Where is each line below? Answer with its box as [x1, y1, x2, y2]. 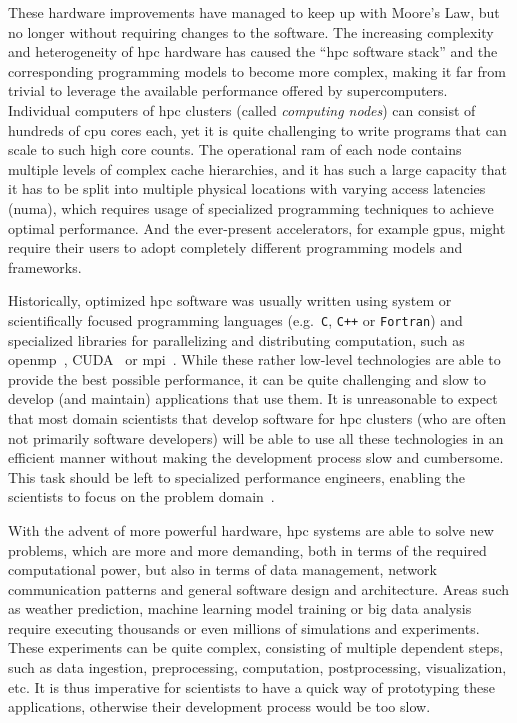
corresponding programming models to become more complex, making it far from [8, 60, 506, 81]
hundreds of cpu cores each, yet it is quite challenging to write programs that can [8, 119, 507, 140]
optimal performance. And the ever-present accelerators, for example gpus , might [8, 217, 506, 238]
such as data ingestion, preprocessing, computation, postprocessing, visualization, [8, 657, 507, 678]
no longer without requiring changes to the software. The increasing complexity [8, 21, 494, 42]
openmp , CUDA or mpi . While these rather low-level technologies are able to [8, 349, 501, 370]
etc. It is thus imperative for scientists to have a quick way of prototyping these [8, 676, 496, 697]
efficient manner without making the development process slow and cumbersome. [8, 447, 504, 468]
